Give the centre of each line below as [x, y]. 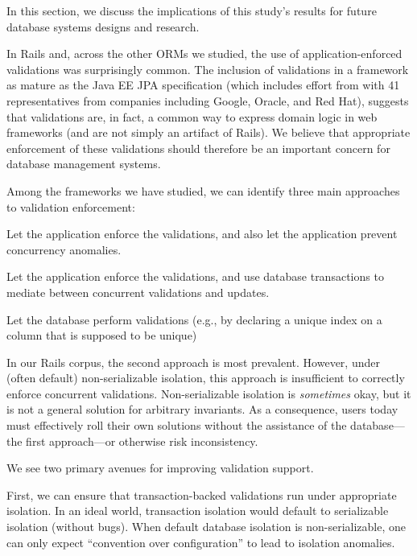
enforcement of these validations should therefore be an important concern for [198, 148]
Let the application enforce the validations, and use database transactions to [195, 276]
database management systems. [84, 164]
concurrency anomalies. [64, 249]
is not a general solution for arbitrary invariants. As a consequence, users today [202, 409]
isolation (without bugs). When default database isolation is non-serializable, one [206, 527]
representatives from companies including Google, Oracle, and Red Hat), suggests [208, 100]
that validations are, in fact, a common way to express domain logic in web [192, 116]
